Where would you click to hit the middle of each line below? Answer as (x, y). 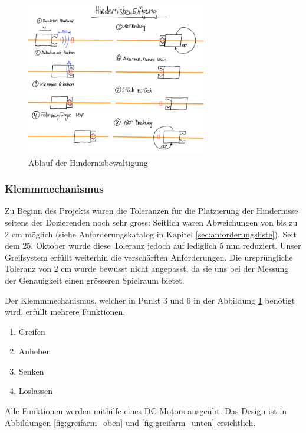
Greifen (32, 331)
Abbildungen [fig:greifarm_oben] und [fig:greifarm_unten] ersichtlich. (130, 422)
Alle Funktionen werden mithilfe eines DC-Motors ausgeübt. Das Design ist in (146, 411)
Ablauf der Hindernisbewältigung (88, 162)
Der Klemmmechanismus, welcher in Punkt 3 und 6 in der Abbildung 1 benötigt (150, 300)
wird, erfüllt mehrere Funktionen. (65, 312)
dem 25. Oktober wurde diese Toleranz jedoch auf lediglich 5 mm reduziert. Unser (153, 245)
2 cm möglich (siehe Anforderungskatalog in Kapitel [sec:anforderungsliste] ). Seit (151, 234)
